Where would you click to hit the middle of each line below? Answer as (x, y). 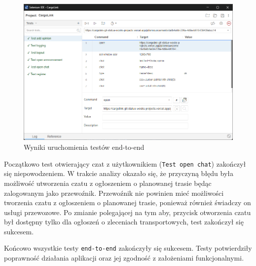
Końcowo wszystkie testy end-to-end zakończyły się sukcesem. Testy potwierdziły (128, 248)
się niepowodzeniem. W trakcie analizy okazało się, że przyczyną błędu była (119, 173)
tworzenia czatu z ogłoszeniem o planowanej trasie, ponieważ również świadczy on (128, 202)
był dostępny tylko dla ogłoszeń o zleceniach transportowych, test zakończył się (124, 222)
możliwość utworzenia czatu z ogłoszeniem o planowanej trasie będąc (108, 183)
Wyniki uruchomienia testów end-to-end (84, 147)
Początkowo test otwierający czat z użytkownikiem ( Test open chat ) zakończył (125, 163)
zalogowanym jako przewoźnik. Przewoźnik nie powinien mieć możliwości (114, 193)
